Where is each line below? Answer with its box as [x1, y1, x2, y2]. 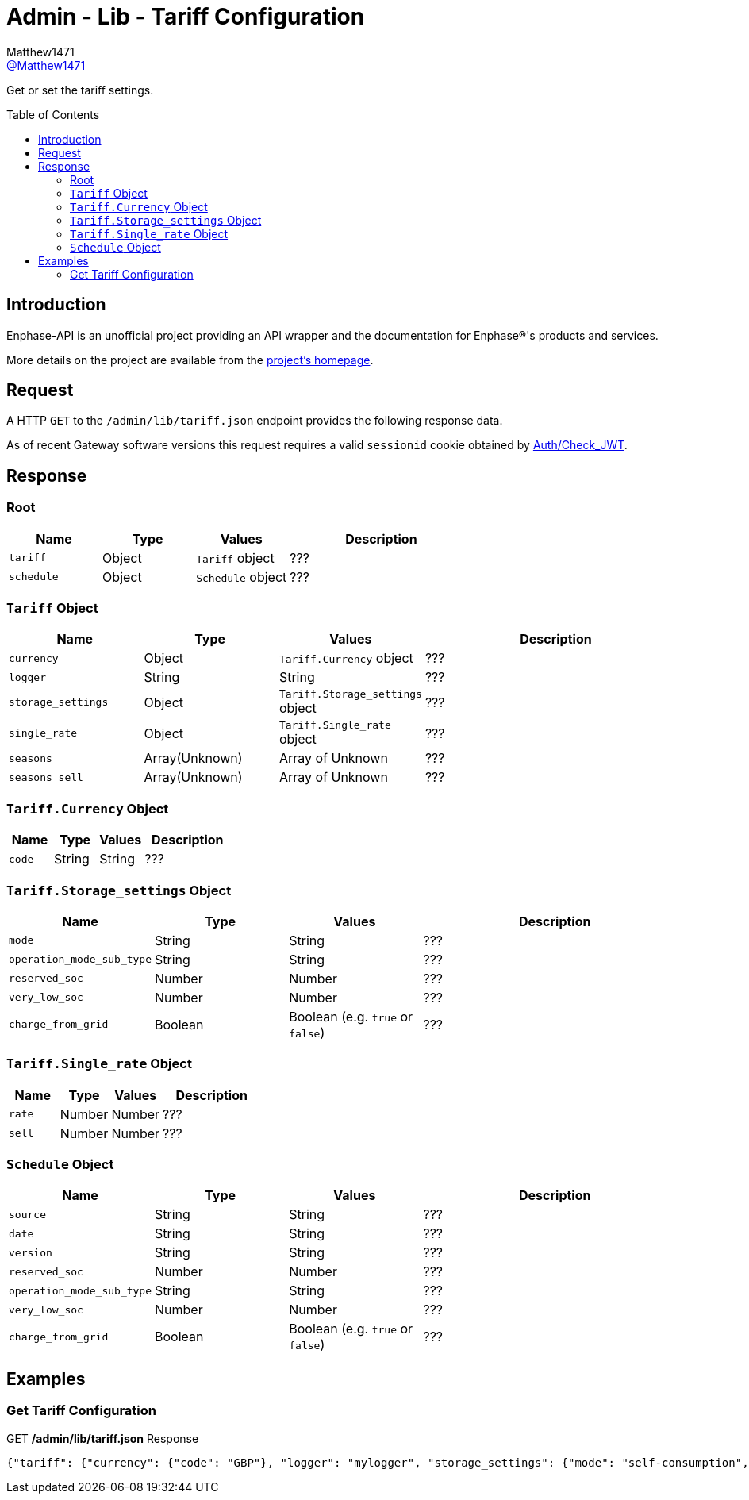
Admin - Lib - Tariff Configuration [6, 3, 365, 30]
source [9, 1208, 46, 1221]
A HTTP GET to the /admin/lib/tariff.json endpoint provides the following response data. [6, 413, 503, 428]
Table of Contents [6, 107, 100, 121]
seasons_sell [9, 771, 83, 783]
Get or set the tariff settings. [6, 83, 154, 97]
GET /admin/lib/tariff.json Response [6, 1431, 199, 1445]
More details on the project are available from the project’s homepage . [6, 352, 374, 367]
